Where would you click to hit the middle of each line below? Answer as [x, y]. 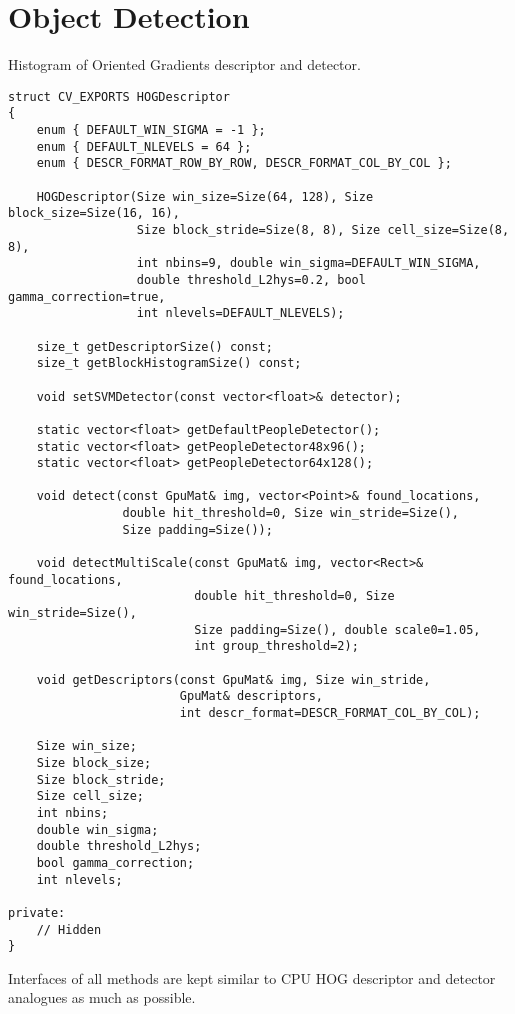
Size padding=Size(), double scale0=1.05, [337, 629]
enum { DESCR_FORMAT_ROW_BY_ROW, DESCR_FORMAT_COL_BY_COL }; [244, 163]
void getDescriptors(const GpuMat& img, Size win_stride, [233, 679]
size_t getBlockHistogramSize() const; [169, 363]
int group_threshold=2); [276, 646]
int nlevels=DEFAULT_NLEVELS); [240, 313]
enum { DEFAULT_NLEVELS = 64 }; [144, 146]
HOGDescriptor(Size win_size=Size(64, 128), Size [205, 196]
